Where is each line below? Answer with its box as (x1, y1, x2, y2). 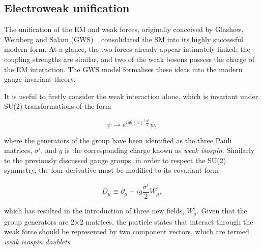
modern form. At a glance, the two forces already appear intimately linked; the (4, 44, 250, 54)
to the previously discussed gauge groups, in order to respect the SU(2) (4, 154, 226, 165)
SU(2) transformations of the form (4, 101, 111, 111)
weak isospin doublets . (4, 236, 72, 246)
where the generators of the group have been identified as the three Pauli (4, 135, 232, 145)
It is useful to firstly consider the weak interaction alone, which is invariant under (4, 90, 258, 101)
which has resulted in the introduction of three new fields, (4, 205, 185, 216)
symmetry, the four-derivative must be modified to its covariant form (4, 165, 219, 175)
